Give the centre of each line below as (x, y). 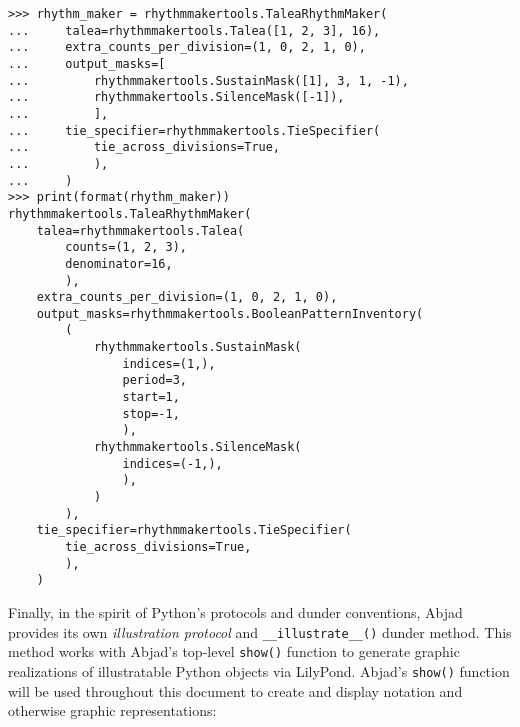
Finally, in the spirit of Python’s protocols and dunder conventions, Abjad (235, 611)
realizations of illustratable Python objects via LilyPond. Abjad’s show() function (259, 670)
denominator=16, (119, 263)
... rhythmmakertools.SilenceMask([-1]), (176, 97)
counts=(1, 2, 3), (126, 247)
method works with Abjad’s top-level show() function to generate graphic (234, 651)
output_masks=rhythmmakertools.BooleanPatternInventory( (230, 313)
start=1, (151, 397)
